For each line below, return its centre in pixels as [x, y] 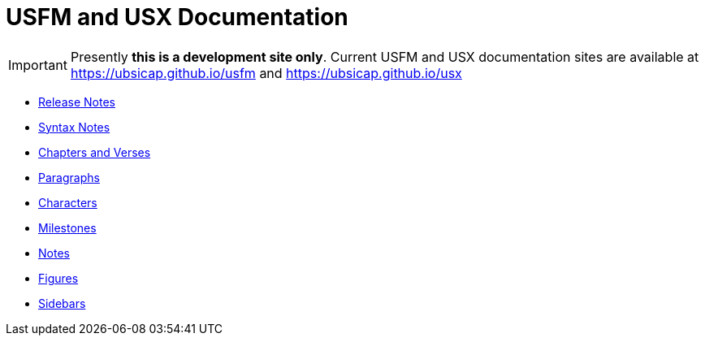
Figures [58, 278]
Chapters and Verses [95, 152]
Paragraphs [69, 177]
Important [38, 65]
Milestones [67, 227]
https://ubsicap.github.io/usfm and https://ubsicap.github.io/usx [266, 73]
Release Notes [77, 102]
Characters [68, 202]
